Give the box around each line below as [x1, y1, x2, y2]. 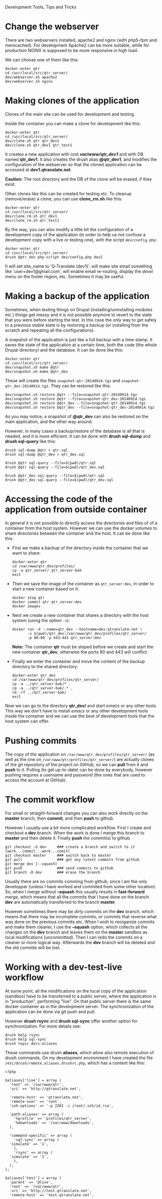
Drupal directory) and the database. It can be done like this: [5, 347, 124, 353]
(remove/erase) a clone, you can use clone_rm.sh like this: [5, 196, 122, 202]
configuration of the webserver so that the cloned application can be [5, 161, 142, 167]
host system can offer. [5, 718, 50, 724]
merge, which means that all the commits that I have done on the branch [5, 894, 149, 900]
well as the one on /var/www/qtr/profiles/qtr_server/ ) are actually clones [5, 756, 154, 762]
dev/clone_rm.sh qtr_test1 [5, 218, 59, 223]
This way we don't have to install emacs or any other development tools [5, 708, 148, 713]
